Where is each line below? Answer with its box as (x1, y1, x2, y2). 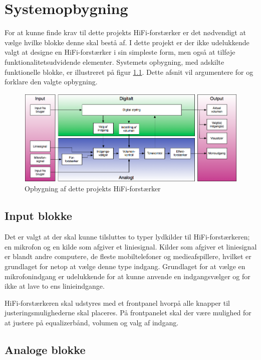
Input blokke (5, 208, 72, 223)
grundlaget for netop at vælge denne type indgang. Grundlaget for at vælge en (5, 261, 245, 271)
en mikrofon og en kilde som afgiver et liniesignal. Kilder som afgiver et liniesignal (5, 241, 257, 252)
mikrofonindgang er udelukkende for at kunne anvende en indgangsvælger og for (5, 271, 250, 281)
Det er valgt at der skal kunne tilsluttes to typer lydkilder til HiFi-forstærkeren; (5, 231, 250, 242)
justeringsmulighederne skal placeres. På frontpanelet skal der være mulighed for (5, 307, 251, 318)
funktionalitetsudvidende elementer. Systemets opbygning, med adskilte (5, 56, 224, 67)
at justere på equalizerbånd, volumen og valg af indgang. (5, 317, 179, 327)
